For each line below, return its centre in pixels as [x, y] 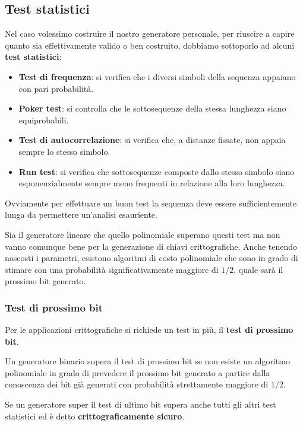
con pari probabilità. [56, 88]
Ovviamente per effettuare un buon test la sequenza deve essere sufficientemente [151, 203]
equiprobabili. [44, 120]
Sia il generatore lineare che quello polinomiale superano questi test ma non [143, 234]
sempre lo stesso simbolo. [64, 151]
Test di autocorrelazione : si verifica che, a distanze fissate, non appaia [152, 140]
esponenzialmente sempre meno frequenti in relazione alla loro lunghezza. [152, 183]
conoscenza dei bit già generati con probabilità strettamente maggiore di [137, 384]
